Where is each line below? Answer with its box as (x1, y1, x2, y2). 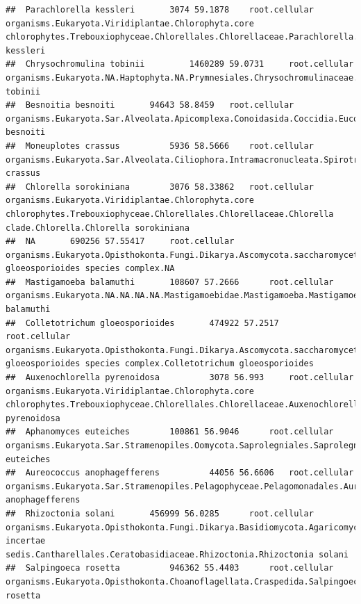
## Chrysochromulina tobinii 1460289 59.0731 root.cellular (6, 59, 354, 70)
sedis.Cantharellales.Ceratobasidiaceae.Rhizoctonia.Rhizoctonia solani (6, 549, 349, 560)
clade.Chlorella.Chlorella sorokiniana (6, 222, 190, 233)
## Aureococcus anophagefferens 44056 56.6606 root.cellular (6, 468, 354, 478)
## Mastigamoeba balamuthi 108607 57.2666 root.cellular (6, 277, 334, 287)
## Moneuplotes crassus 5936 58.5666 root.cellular (6, 140, 314, 151)
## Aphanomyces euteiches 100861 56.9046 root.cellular (6, 427, 334, 437)
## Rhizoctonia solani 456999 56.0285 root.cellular (6, 508, 314, 519)
